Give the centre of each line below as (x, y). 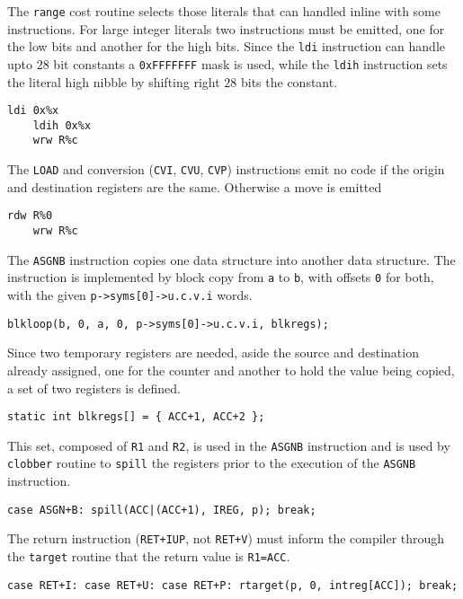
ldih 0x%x (62, 125)
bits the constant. (289, 81)
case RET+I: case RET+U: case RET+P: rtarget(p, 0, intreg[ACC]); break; (233, 585)
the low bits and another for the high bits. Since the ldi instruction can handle (226, 46)
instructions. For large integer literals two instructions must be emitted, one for (226, 28)
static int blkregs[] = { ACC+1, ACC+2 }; (136, 417)
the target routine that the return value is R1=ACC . (149, 555)
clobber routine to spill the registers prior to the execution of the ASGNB (212, 463)
